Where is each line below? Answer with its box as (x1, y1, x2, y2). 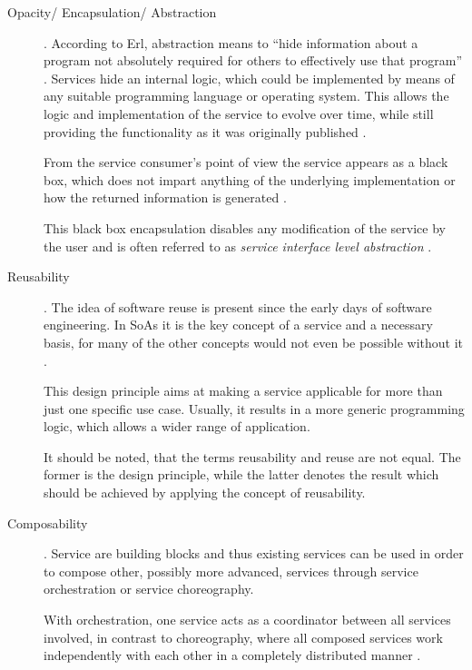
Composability (7, 513, 88, 532)
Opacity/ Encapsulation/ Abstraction (7, 3, 217, 21)
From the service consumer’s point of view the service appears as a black (44, 153, 448, 172)
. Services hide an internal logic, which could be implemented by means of (44, 68, 455, 87)
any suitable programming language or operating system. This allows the (44, 86, 449, 105)
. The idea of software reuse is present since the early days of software (44, 297, 432, 316)
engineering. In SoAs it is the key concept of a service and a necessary (44, 315, 434, 334)
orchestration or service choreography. (44, 579, 254, 598)
